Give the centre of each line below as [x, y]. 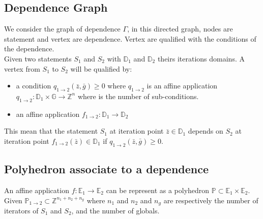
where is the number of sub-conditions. [138, 96]
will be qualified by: [101, 68]
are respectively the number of [211, 200]
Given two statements [38, 58]
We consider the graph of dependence [62, 29]
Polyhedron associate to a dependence [107, 169]
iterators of [21, 210]
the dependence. [29, 49]
